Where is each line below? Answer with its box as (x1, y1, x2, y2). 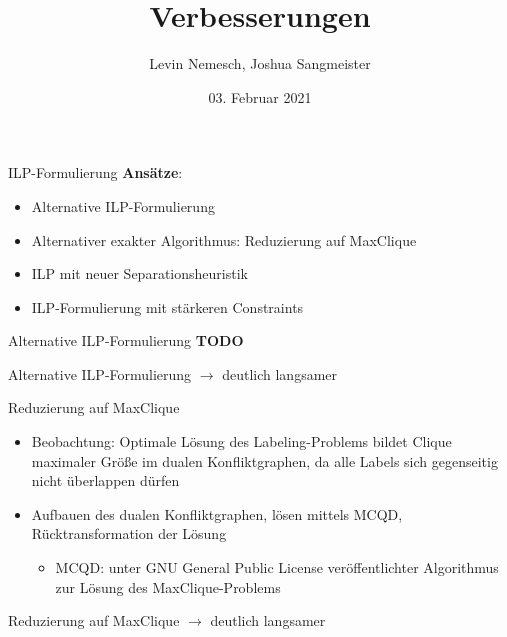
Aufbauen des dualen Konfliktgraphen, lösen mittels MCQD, (31, 503, 403, 524)
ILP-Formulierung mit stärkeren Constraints (31, 296, 304, 317)
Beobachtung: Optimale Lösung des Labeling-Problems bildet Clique (31, 431, 452, 452)
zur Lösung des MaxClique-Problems (55, 576, 281, 597)
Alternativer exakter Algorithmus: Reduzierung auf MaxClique (31, 229, 417, 250)
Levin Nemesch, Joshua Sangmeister (149, 53, 371, 74)
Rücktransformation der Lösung (31, 523, 227, 544)
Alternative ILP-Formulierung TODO (8, 330, 244, 351)
